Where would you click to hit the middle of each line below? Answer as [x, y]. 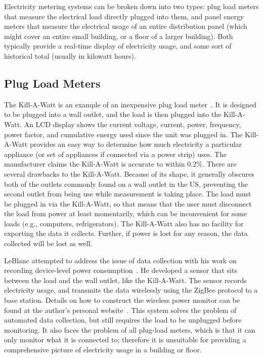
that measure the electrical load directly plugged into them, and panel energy [124, 16]
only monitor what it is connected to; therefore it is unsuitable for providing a [125, 340]
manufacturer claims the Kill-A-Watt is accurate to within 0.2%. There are [120, 164]
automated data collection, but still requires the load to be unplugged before [123, 320]
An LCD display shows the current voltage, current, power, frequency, [133, 124]
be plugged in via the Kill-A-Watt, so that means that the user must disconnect [128, 203]
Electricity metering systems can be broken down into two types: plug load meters [131, 6]
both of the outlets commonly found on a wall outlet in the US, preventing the [126, 184]
